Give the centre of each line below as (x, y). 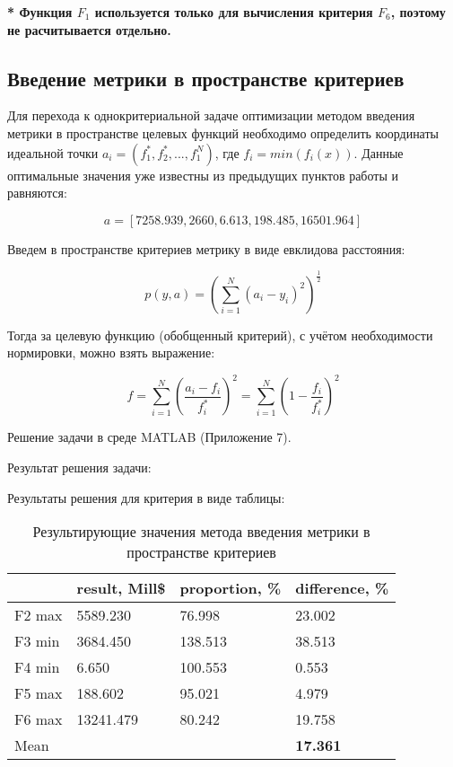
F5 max (39, 693)
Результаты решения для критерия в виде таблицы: (146, 497)
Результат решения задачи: (79, 467)
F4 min (37, 667)
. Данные (379, 152)
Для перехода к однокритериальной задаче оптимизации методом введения (211, 115)
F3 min (37, 641)
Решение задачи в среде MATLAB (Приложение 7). (149, 437)
